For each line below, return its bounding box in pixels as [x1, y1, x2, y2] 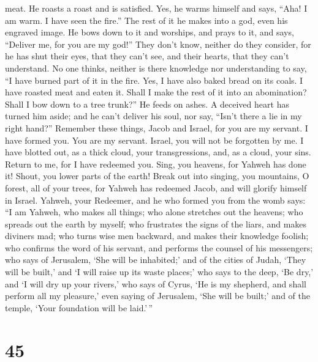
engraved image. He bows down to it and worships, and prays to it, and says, [5, 26, 294, 39]
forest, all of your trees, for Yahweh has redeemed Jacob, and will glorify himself [5, 181, 307, 194]
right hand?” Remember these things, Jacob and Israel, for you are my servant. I [5, 121, 308, 134]
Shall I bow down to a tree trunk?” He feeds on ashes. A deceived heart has [5, 97, 289, 110]
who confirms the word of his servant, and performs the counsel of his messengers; [5, 241, 313, 254]
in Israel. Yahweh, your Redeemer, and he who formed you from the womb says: [5, 193, 306, 206]
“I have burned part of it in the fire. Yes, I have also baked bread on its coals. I [5, 73, 303, 86]
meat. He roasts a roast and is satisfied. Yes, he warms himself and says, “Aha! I [5, 2, 308, 14]
